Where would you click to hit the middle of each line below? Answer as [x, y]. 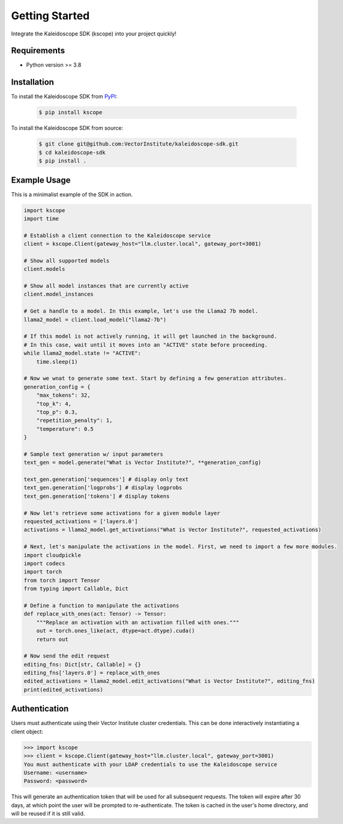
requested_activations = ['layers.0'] [81, 522]
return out [52, 639]
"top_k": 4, [54, 404]
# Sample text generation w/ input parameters [93, 454]
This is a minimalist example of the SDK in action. [72, 194]
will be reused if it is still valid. [48, 814]
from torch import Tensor [62, 580]
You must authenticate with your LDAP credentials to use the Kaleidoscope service [150, 764]
